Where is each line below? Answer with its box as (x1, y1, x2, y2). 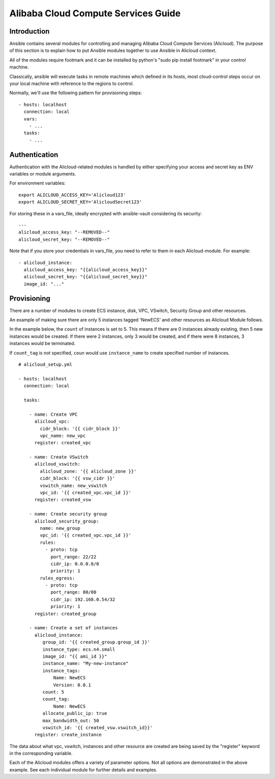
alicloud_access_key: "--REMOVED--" (18, 229, 110, 235)
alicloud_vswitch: (34, 461, 80, 467)
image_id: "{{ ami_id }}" (42, 654, 107, 659)
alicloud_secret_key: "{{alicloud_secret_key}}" (23, 274, 148, 280)
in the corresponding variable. (9, 751, 73, 757)
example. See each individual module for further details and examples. (9, 766, 157, 773)
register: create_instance (34, 732, 102, 738)
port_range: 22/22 (50, 554, 97, 560)
